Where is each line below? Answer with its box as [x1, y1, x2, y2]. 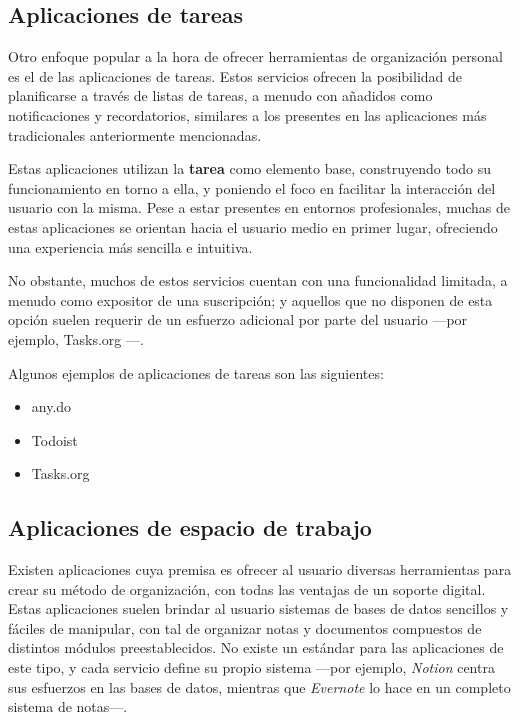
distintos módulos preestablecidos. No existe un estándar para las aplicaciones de [8, 637, 504, 658]
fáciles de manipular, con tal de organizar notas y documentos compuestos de [8, 617, 482, 638]
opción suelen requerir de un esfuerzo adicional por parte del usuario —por [8, 309, 468, 330]
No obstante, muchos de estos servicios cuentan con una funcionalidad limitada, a [8, 270, 508, 291]
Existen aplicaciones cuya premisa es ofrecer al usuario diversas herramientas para [8, 559, 512, 580]
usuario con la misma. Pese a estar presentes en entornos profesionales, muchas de [8, 197, 510, 218]
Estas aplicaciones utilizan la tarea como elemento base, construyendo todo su [8, 158, 492, 179]
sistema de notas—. [8, 696, 128, 717]
